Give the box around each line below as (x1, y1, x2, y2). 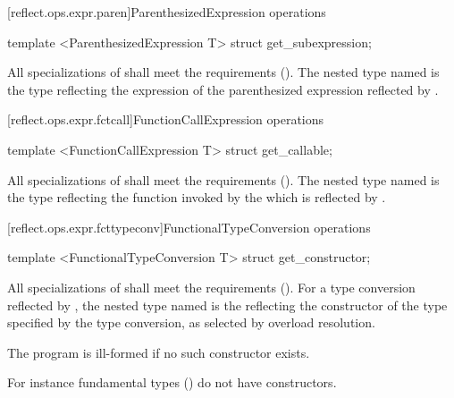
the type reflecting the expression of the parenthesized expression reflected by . (7, 80, 439, 98)
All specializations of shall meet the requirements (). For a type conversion (7, 277, 416, 296)
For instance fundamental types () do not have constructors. (7, 373, 337, 392)
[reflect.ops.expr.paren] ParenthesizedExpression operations (7, 3, 326, 21)
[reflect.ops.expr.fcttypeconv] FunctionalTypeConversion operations (7, 217, 371, 236)
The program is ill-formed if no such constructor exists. (7, 343, 310, 361)
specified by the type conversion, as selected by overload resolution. (7, 313, 375, 332)
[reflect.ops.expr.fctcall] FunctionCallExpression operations (7, 110, 324, 129)
